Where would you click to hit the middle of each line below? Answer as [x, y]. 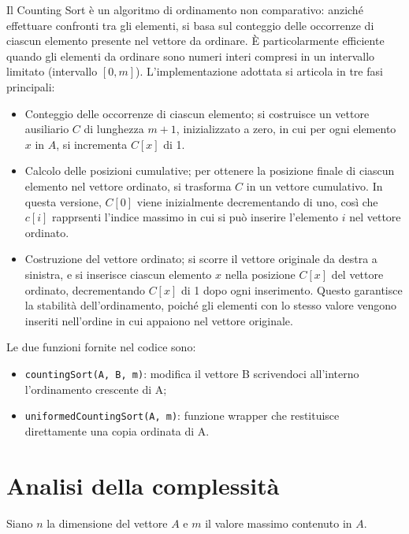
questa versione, [63, 201]
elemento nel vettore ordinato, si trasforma [128, 185]
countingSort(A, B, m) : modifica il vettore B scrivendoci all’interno [192, 373]
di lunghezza [114, 129]
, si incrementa [92, 144]
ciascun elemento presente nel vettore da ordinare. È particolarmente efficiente [195, 41]
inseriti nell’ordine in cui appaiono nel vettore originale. [159, 320]
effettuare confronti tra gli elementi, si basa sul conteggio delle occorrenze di [190, 25]
